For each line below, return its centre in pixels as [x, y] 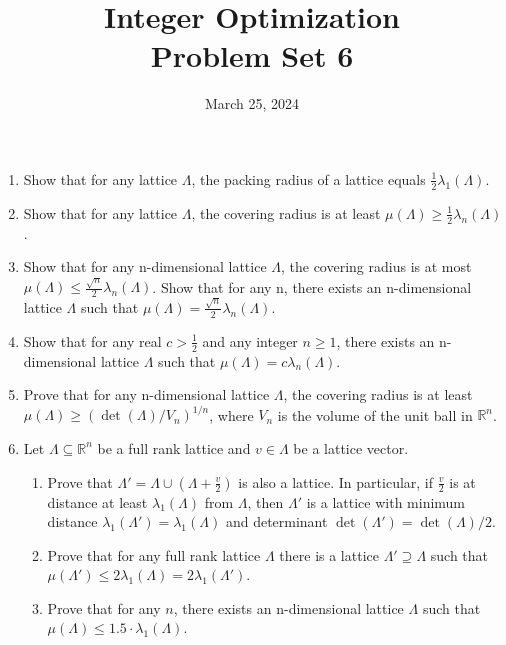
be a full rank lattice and [174, 447]
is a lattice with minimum [386, 501]
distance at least [97, 501]
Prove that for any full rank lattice [154, 554]
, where [231, 414]
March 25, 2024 [252, 103]
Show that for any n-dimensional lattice [145, 266]
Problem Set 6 [252, 55]
